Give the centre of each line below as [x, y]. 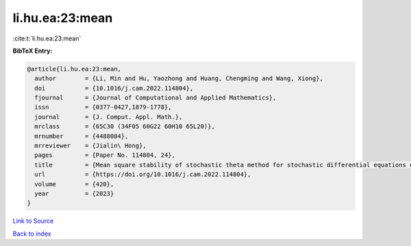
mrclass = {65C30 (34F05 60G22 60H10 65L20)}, [125, 126]
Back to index [32, 234]
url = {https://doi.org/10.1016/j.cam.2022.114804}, [143, 174]
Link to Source [33, 221]
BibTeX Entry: [33, 51]
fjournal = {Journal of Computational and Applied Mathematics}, [155, 98]
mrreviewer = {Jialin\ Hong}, [90, 146]
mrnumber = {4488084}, [82, 136]
